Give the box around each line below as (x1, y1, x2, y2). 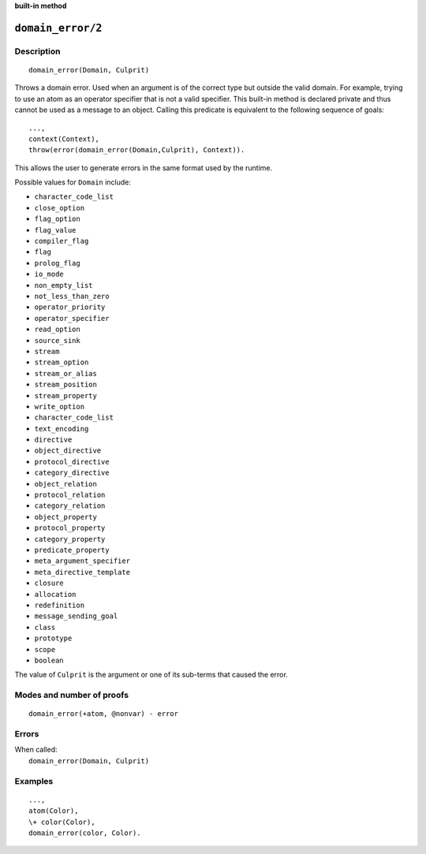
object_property (34, 513, 98, 521)
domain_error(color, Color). (28, 828, 141, 837)
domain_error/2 (14, 21, 103, 35)
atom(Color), (28, 807, 79, 815)
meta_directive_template (34, 568, 130, 576)
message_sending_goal (34, 612, 118, 621)
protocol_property (34, 524, 106, 532)
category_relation (34, 502, 106, 510)
